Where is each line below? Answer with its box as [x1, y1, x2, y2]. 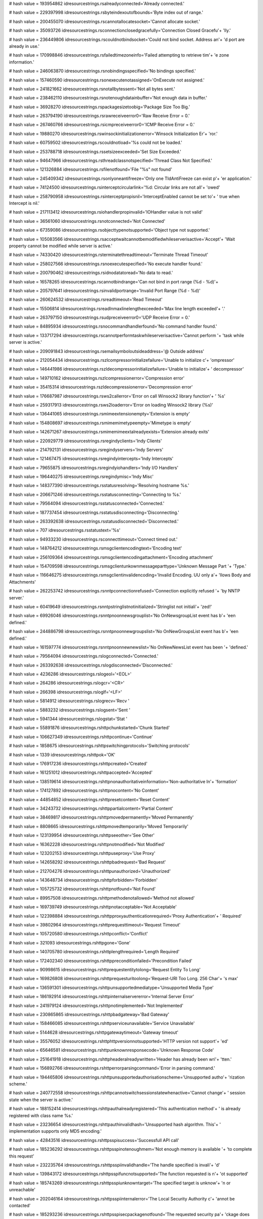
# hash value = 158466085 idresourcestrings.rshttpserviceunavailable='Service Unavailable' [9, 1021, 195, 1026]
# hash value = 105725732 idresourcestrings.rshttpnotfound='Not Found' [9, 886, 156, 892]
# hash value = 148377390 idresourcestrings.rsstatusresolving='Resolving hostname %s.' [9, 483, 189, 489]
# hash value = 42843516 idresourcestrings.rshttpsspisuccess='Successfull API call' [9, 1137, 180, 1143]
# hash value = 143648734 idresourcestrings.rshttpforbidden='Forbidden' [9, 877, 158, 883]
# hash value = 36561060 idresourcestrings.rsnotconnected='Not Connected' [9, 218, 166, 224]
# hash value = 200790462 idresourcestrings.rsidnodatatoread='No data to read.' [9, 270, 173, 275]
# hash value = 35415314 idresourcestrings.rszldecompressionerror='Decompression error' [9, 384, 193, 390]
